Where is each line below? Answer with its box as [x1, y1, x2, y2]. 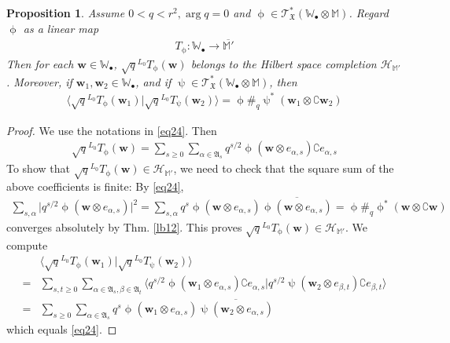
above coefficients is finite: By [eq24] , [6, 178, 184, 195]
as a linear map [23, 20, 99, 36]
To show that [6, 160, 70, 177]
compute [6, 236, 48, 253]
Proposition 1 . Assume [6, 5, 125, 20]
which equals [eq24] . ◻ [6, 320, 117, 337]
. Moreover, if [6, 73, 72, 89]
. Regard [349, 5, 389, 20]
